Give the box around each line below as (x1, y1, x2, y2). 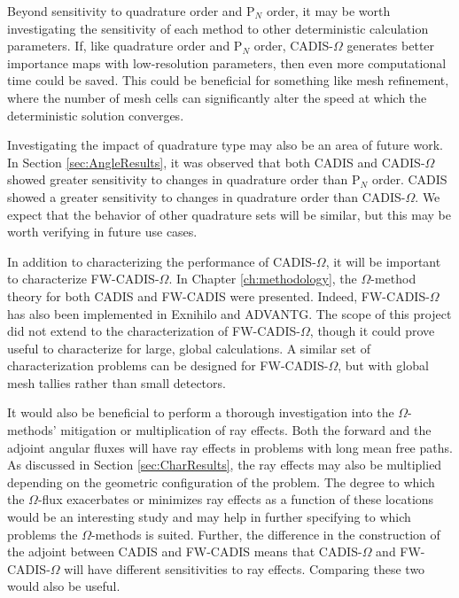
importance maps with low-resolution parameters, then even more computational (7, 53, 447, 72)
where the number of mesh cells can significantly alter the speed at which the (7, 88, 427, 106)
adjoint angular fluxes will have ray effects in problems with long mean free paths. (7, 438, 453, 456)
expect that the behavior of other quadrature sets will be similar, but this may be (7, 205, 452, 223)
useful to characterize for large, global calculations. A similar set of (7, 338, 370, 357)
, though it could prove (309, 322, 435, 340)
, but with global (338, 356, 429, 375)
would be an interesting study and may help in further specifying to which (7, 508, 411, 526)
